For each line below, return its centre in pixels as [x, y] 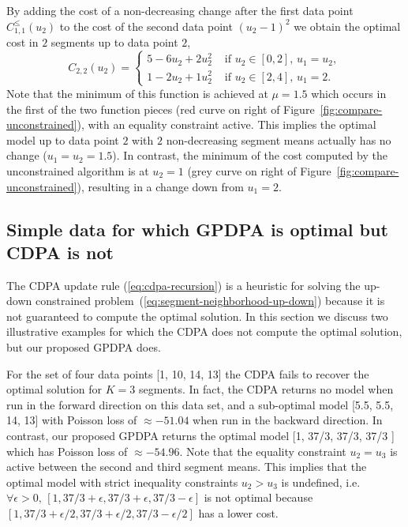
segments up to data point [114, 42]
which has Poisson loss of [67, 451]
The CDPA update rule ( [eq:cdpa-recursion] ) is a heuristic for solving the [183, 285]
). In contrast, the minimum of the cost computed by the [250, 155]
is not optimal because [258, 497]
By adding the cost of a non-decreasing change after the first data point [180, 10]
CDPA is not [60, 252]
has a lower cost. [238, 513]
